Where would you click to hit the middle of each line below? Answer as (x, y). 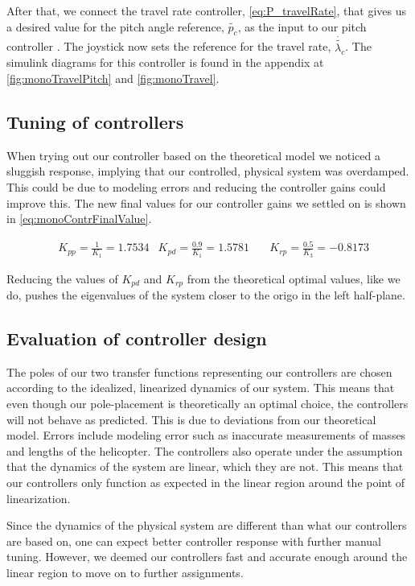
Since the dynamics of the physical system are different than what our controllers (207, 525)
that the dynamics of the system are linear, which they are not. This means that (205, 466)
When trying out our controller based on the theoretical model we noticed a (193, 155)
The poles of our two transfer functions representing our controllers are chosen (199, 371)
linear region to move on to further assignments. (125, 572)
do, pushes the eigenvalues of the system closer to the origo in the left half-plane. (206, 295)
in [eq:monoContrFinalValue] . (79, 219)
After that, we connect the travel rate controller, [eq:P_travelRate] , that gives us (206, 10)
